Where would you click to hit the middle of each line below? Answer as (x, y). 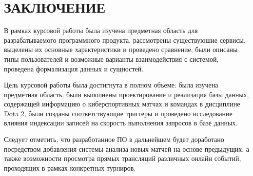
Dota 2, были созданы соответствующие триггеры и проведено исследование (118, 113)
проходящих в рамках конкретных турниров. (70, 167)
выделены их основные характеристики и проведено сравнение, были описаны (121, 49)
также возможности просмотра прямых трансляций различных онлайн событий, (123, 158)
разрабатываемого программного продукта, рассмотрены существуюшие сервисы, (125, 40)
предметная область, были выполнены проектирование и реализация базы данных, (126, 94)
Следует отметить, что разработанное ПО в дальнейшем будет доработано (114, 139)
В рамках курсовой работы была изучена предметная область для (101, 30)
